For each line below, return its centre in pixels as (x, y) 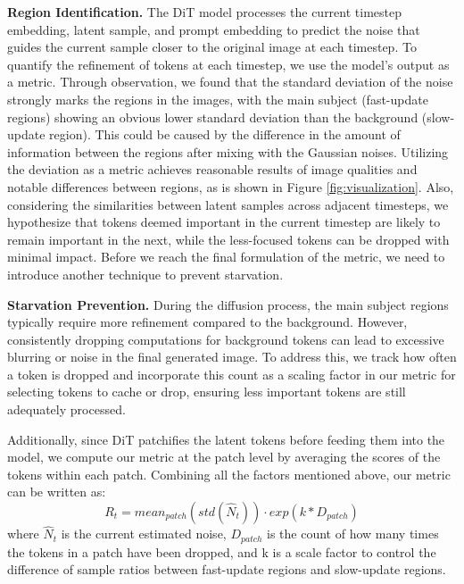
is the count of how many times (353, 534)
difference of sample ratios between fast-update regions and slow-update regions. (227, 569)
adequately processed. (66, 409)
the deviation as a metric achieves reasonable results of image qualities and (212, 169)
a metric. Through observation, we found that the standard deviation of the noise (230, 82)
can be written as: (57, 492)
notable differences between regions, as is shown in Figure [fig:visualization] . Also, (231, 186)
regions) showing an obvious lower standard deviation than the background (213, 117)
